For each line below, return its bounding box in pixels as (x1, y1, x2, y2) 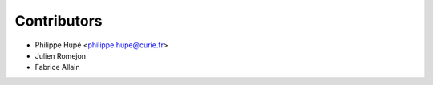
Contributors (14, 12, 103, 30)
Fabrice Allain (34, 63, 80, 72)
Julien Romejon (34, 51, 87, 60)
